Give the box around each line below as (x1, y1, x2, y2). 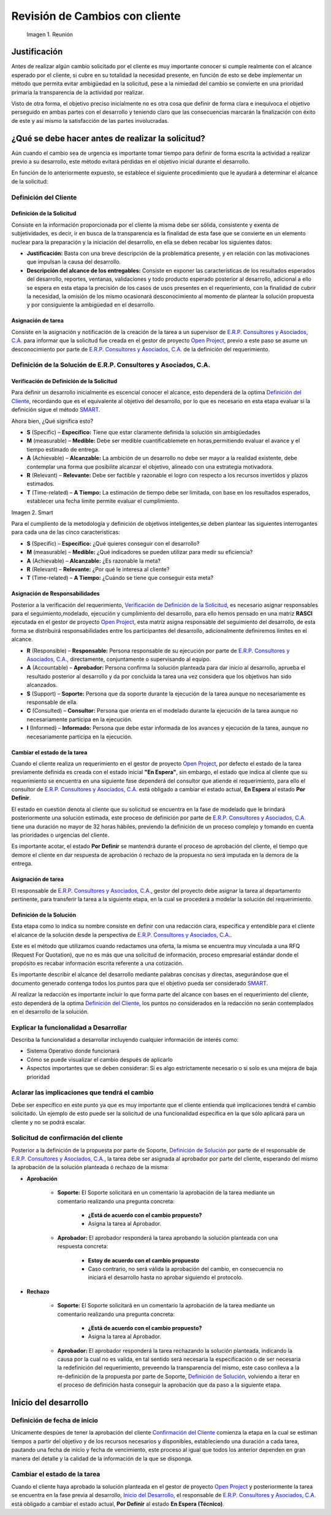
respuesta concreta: (57, 1243, 108, 1250)
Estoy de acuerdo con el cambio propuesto (88, 1256, 199, 1264)
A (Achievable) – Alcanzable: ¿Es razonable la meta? (26, 557, 161, 565)
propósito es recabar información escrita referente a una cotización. (11, 959, 184, 967)
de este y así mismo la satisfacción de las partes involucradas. (11, 117, 169, 124)
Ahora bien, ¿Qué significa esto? (11, 417, 94, 425)
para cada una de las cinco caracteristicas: (11, 528, 120, 536)
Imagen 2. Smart (11, 509, 53, 516)
